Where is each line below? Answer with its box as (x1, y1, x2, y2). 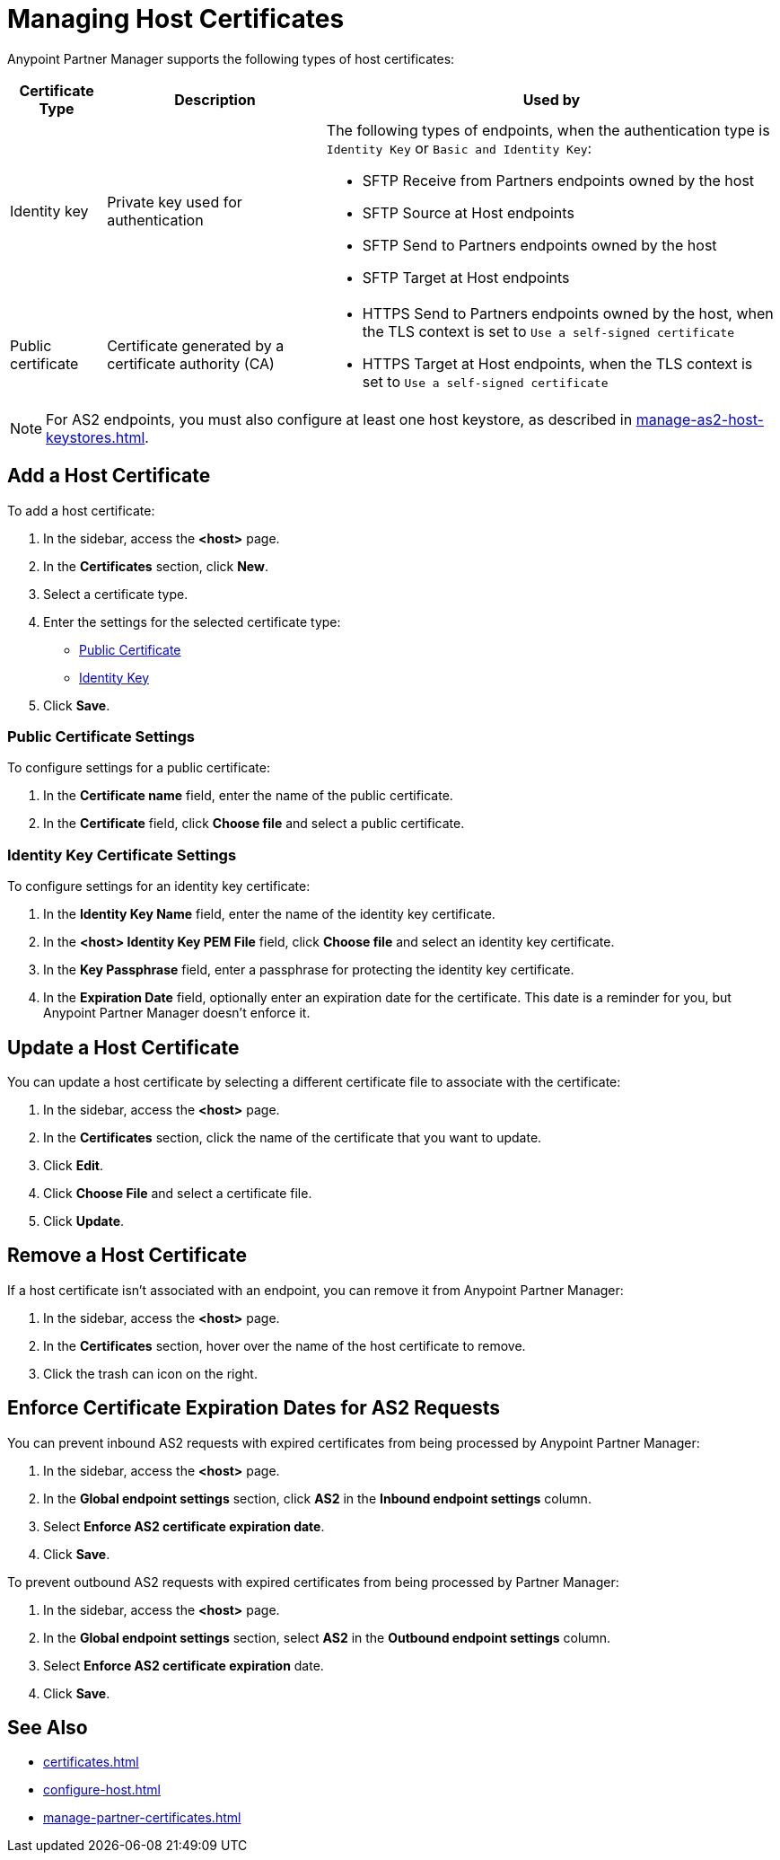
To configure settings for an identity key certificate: (7, 878, 311, 895)
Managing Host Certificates (7, 4, 345, 34)
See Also (7, 1716, 88, 1740)
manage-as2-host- (635, 410, 764, 428)
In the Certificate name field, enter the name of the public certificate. (43, 788, 453, 804)
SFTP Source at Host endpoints (362, 203, 574, 222)
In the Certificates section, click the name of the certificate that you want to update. (43, 1129, 542, 1145)
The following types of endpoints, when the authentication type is (326, 120, 770, 139)
